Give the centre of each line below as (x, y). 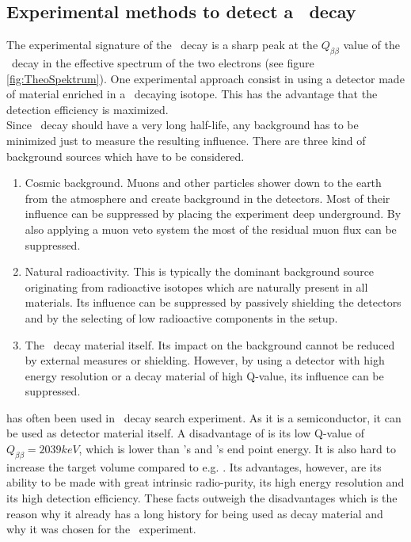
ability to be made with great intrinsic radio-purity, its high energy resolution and (205, 482)
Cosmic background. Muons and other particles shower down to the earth (203, 183)
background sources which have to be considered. (126, 156)
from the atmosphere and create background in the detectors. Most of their (207, 198)
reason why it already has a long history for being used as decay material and (195, 513)
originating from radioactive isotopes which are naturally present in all (196, 286)
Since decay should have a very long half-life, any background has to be (183, 125)
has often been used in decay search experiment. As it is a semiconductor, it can (204, 417)
